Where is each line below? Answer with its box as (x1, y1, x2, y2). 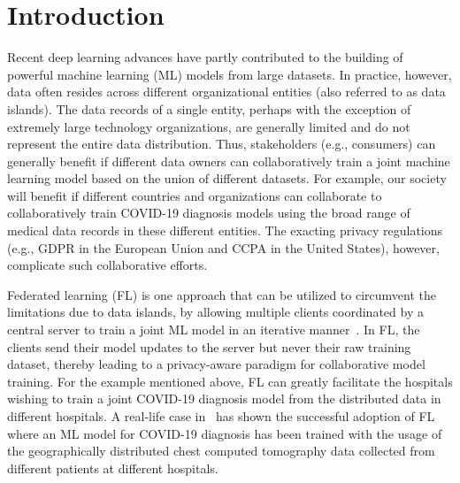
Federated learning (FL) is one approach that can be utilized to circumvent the (7, 285, 436, 303)
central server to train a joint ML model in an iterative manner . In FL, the (7, 320, 420, 339)
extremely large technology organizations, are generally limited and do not (7, 117, 410, 135)
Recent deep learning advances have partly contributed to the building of (7, 48, 403, 66)
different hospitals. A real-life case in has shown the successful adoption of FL (7, 407, 435, 425)
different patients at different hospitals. (7, 458, 218, 477)
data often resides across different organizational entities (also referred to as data (7, 82, 446, 101)
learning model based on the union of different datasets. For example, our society (7, 169, 447, 188)
